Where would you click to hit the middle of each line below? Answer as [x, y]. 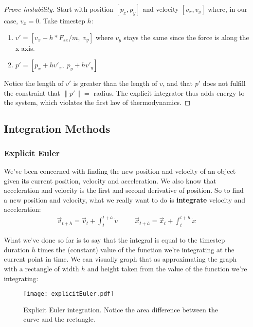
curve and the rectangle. [59, 319]
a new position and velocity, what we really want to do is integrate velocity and [125, 199]
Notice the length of [34, 83]
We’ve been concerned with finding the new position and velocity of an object [120, 171]
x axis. [25, 48]
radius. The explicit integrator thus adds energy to [169, 92]
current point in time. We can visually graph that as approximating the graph [120, 259]
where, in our [228, 9]
